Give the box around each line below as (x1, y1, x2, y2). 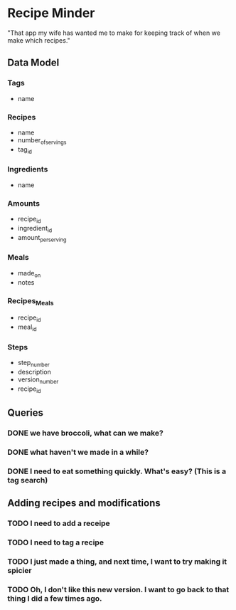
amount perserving (17, 233, 67, 243)
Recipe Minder (7, 5, 95, 21)
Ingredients (7, 164, 48, 174)
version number (17, 375, 59, 385)
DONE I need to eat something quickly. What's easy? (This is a (7, 466, 226, 476)
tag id (17, 144, 32, 155)
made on (17, 268, 41, 279)
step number (17, 358, 50, 368)
